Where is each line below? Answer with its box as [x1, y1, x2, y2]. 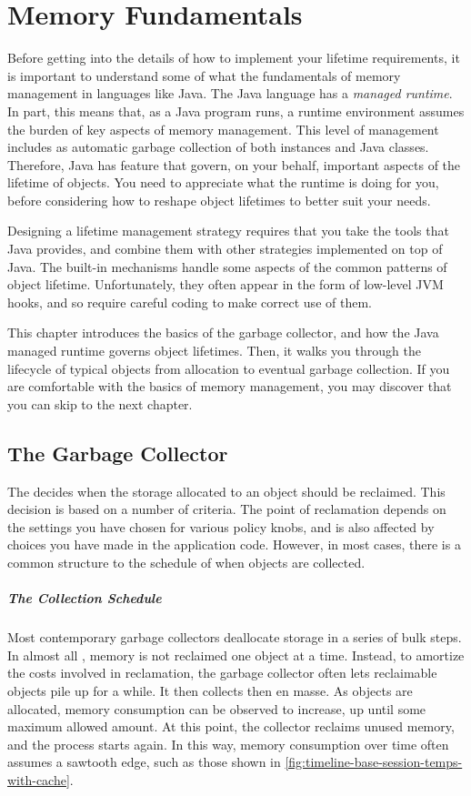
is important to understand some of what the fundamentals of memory [7, 65, 401, 85]
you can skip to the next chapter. [7, 394, 193, 413]
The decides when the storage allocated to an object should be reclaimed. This [7, 481, 446, 500]
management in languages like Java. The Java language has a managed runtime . [7, 84, 453, 103]
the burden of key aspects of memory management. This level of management [7, 119, 439, 138]
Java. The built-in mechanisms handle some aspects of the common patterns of [7, 257, 447, 276]
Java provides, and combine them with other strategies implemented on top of [7, 239, 443, 258]
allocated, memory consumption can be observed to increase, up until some [7, 699, 426, 718]
